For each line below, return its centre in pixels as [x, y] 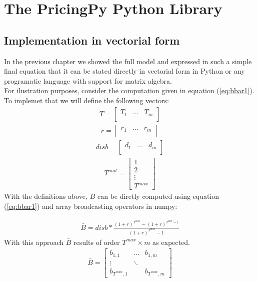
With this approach [34, 242]
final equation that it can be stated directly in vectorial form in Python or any [124, 71]
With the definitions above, [46, 196]
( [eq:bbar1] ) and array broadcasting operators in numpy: [91, 206]
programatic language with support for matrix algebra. [88, 80]
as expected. [171, 242]
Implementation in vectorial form [92, 40]
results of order [97, 242]
